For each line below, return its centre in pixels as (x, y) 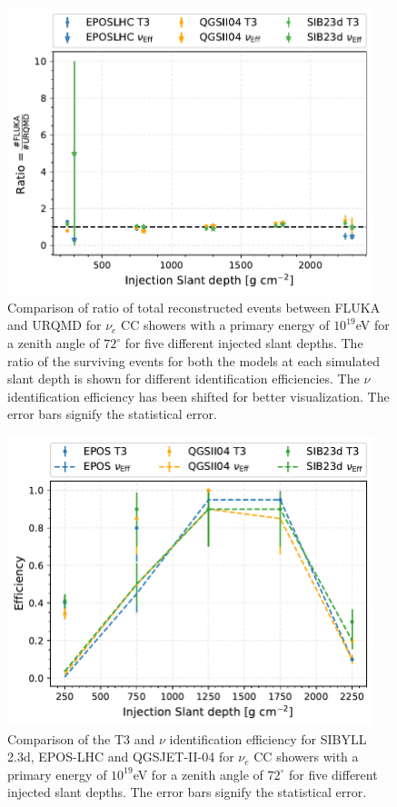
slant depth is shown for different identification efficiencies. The (184, 379)
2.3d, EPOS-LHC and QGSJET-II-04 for (121, 757)
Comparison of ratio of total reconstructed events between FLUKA (194, 307)
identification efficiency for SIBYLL (268, 738)
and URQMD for (55, 325)
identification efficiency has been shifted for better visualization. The (198, 396)
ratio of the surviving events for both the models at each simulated (194, 360)
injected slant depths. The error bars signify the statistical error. (187, 792)
